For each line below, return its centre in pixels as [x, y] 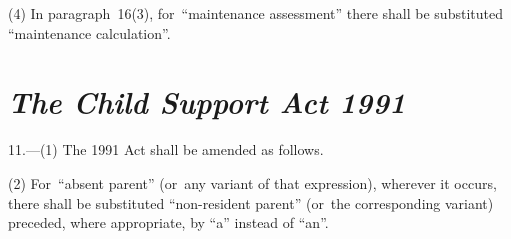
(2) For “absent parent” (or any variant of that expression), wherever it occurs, [252, 182]
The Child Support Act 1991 [207, 102]
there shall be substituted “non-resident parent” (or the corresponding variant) [251, 202]
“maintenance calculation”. [89, 32]
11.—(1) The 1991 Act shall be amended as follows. [166, 149]
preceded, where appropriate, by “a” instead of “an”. [168, 222]
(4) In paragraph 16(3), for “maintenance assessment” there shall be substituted [255, 13]
